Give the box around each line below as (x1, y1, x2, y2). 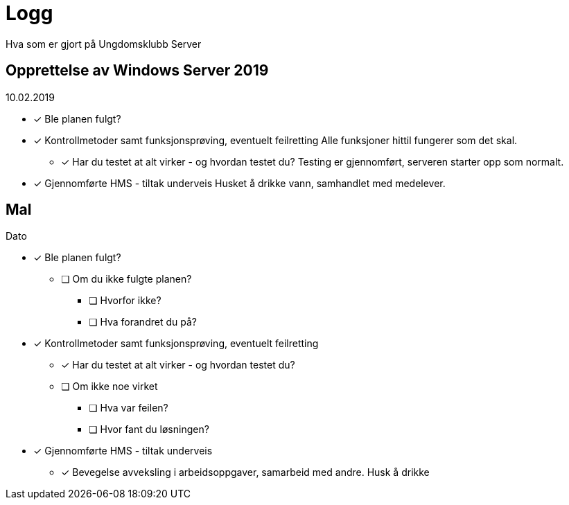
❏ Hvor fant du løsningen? (89, 423, 209, 436)
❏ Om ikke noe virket (61, 380, 158, 393)
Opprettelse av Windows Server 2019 (6, 62, 269, 80)
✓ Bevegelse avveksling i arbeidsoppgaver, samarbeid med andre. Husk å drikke (61, 466, 430, 479)
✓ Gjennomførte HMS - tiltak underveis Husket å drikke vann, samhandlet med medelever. (33, 177, 446, 189)
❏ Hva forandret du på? (89, 316, 197, 328)
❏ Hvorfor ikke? (89, 294, 161, 307)
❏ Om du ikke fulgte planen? (61, 273, 192, 285)
